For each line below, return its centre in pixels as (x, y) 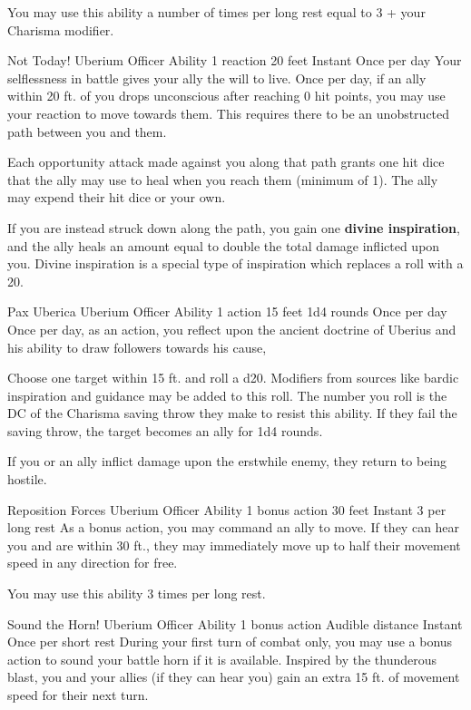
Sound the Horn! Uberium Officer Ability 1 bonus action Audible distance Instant (235, 623)
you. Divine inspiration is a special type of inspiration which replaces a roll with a (235, 263)
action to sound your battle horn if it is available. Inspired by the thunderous (222, 659)
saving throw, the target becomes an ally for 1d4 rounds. (165, 430)
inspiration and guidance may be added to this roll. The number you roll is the (227, 395)
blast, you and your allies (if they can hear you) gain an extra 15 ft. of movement (234, 677)
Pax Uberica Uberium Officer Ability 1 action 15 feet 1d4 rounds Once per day (227, 311)
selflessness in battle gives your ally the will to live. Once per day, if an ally (217, 78)
